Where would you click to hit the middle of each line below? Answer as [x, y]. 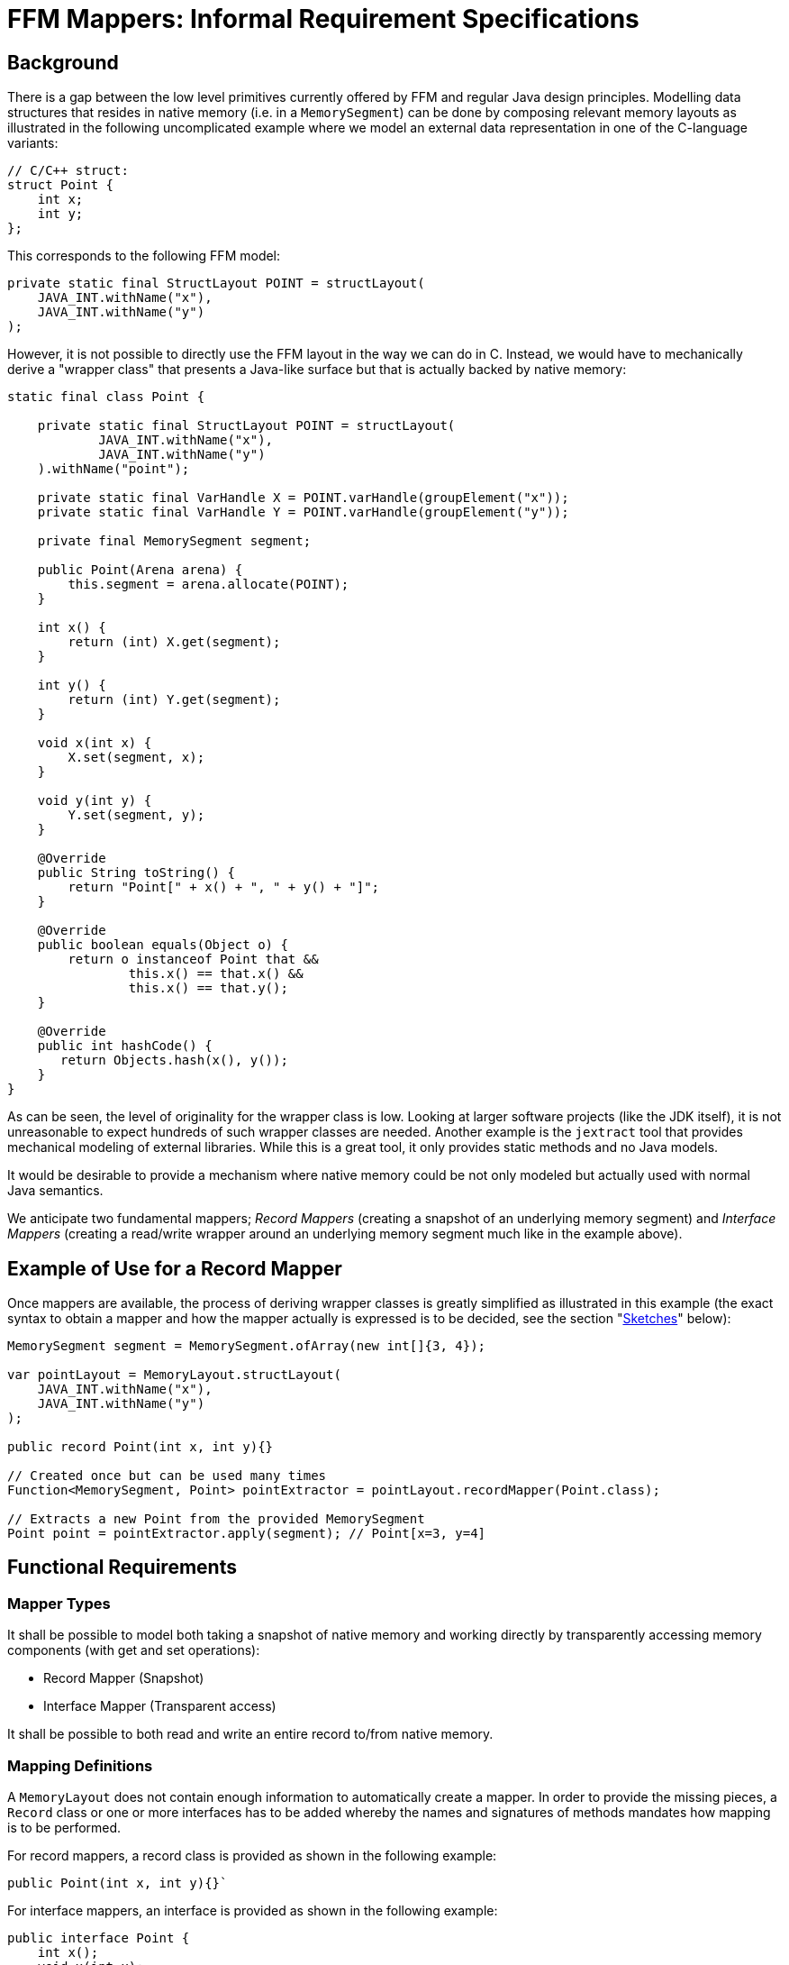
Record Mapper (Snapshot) [124, 1678]
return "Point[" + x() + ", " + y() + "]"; [224, 887]
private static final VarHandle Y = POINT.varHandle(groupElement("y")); [303, 512]
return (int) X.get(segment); [174, 642]
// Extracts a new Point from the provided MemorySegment [216, 1519]
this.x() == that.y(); [208, 988]
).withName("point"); [113, 469]
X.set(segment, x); [136, 758]
